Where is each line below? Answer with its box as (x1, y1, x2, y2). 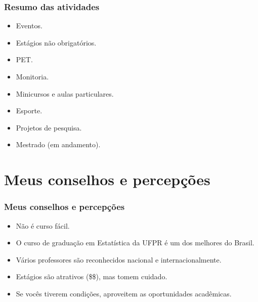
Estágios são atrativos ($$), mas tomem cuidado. (16, 271, 167, 282)
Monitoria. (16, 71, 49, 81)
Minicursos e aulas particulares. (16, 88, 114, 99)
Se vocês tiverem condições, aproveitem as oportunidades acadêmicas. (16, 288, 232, 298)
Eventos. (16, 20, 42, 31)
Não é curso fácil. (16, 220, 70, 231)
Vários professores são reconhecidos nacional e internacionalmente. (16, 254, 222, 265)
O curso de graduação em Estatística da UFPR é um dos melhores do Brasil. (16, 237, 254, 248)
